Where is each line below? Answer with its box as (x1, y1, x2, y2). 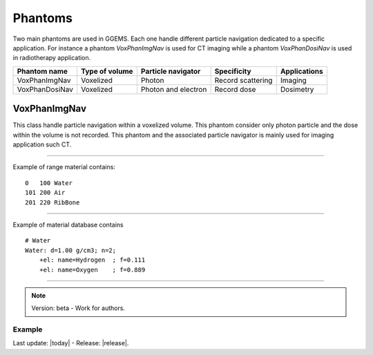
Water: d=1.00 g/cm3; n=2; (25, 246, 117, 254)
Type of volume (80, 66, 134, 76)
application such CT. (12, 140, 72, 148)
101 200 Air (25, 189, 66, 197)
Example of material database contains (12, 220, 124, 229)
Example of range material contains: (12, 163, 115, 171)
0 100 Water (25, 179, 73, 186)
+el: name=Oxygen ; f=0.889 (39, 266, 146, 274)
